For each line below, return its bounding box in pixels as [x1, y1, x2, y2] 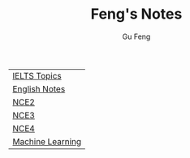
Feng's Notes [90, 5, 183, 23]
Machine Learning [12, 135, 82, 147]
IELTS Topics [12, 70, 63, 81]
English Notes [12, 83, 66, 94]
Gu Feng [122, 32, 151, 41]
